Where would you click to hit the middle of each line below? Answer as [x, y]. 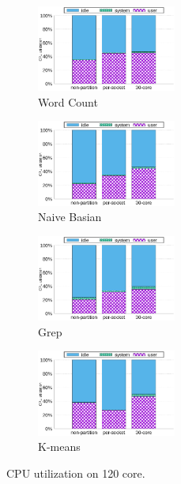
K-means [59, 446]
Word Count [68, 101]
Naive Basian [70, 217]
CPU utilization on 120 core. [76, 473]
